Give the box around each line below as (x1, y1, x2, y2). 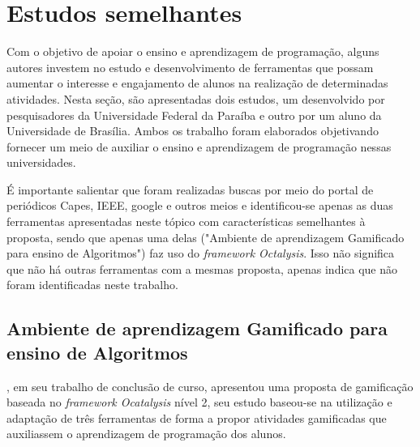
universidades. (6, 154, 76, 171)
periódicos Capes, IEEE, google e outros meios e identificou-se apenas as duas (6, 197, 393, 214)
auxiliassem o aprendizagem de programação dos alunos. (6, 425, 286, 442)
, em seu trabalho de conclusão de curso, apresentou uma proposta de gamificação (6, 377, 414, 394)
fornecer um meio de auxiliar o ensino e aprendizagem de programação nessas (6, 138, 392, 155)
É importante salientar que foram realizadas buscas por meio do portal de (6, 181, 374, 198)
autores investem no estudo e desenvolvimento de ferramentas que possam (6, 58, 374, 75)
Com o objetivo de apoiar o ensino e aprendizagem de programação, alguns (6, 43, 379, 60)
